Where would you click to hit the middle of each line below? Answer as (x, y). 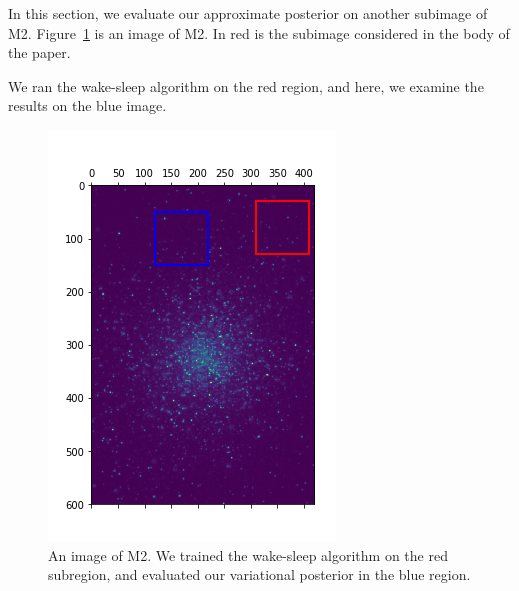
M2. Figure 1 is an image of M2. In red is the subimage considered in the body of (259, 32)
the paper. (39, 52)
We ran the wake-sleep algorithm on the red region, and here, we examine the (246, 85)
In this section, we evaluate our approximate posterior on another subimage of (248, 13)
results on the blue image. (87, 105)
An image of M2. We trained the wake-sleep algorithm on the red (248, 554)
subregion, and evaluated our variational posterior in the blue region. (259, 574)
